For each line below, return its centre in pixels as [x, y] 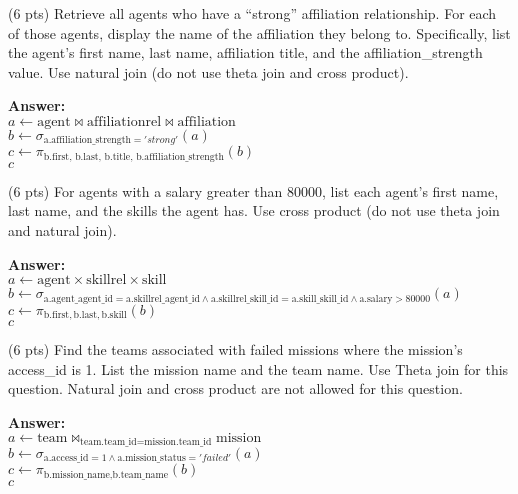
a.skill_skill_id [320, 298]
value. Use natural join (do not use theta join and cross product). [208, 71]
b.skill [114, 315]
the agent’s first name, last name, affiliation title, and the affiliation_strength [245, 52]
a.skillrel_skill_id [244, 298]
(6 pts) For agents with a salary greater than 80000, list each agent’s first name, [253, 190]
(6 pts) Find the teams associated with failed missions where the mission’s [235, 349]
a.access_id [66, 458]
